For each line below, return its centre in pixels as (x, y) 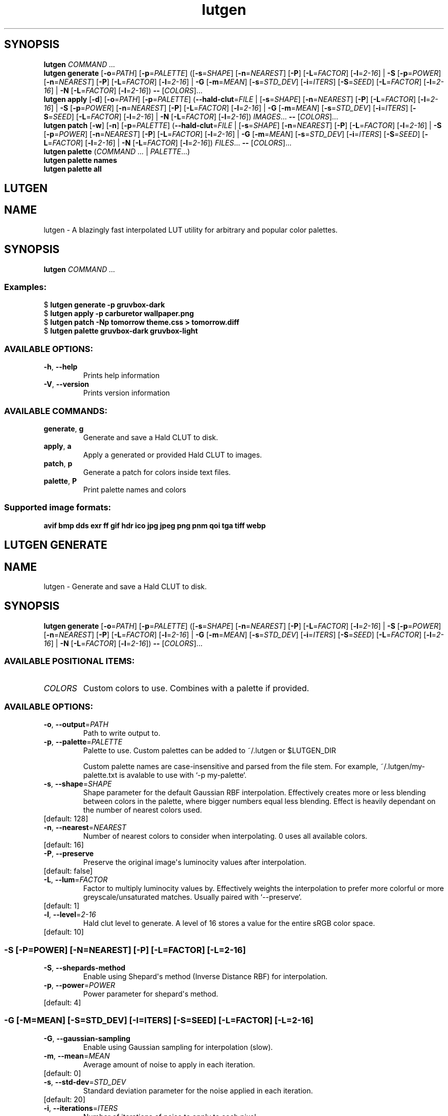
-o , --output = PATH (76, 725)
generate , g (64, 428)
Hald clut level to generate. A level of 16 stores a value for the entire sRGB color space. (229, 923)
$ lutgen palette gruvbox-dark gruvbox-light (121, 331)
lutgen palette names (80, 160)
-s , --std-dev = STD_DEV (85, 1082)
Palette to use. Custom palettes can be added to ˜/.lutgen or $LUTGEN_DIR (210, 751)
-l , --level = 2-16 (70, 915)
